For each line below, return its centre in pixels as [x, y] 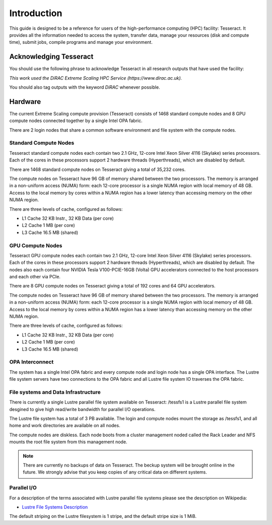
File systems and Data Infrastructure [55, 392]
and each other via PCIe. [35, 277]
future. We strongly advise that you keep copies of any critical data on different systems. [115, 472]
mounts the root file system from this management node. [68, 442]
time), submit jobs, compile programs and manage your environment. [81, 42]
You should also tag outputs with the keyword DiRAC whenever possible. [85, 87]
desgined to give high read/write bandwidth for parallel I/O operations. [82, 409]
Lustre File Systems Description [55, 507]
